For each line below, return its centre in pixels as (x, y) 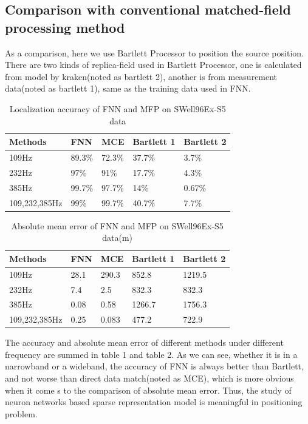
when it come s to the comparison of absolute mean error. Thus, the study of (148, 390)
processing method (65, 27)
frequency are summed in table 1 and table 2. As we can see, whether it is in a (151, 354)
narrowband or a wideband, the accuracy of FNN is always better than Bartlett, (154, 366)
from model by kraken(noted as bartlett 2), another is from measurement (141, 76)
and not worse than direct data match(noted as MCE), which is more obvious (149, 378)
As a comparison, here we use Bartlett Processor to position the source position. (154, 52)
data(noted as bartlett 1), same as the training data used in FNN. (128, 88)
